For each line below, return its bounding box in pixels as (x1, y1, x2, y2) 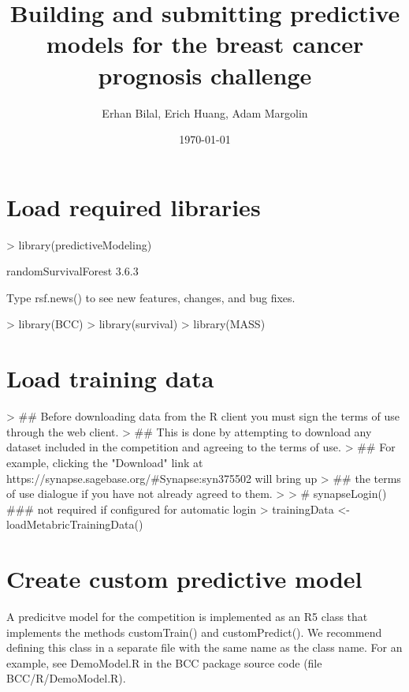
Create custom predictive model (6, 563, 363, 595)
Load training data (6, 362, 214, 395)
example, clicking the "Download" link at (6, 454, 203, 470)
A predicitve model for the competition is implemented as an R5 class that (6, 608, 368, 624)
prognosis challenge (98, 58, 312, 91)
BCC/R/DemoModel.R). (6, 670, 126, 686)
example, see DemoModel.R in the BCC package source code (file (6, 654, 322, 671)
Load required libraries (6, 190, 261, 223)
